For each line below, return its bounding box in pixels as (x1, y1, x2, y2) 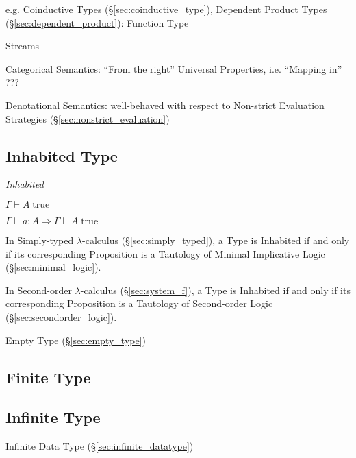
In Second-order (5, 282, 72, 297)
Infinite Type (5, 407, 101, 428)
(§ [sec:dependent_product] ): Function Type (5, 15, 189, 29)
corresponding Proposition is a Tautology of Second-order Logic (5, 296, 273, 311)
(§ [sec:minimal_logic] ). (5, 260, 101, 274)
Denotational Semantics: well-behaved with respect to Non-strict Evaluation (5, 97, 325, 112)
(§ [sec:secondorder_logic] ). (5, 309, 117, 324)
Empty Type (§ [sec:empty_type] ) (5, 333, 147, 347)
